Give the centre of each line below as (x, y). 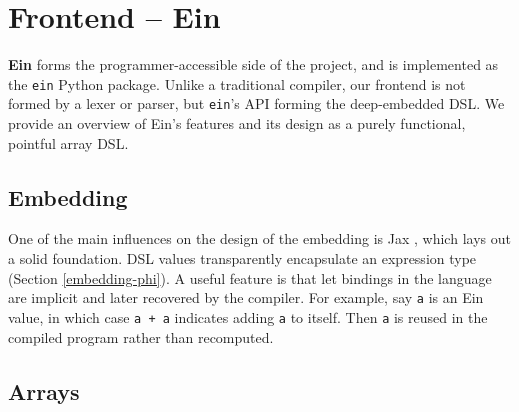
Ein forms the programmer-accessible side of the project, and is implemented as (253, 64)
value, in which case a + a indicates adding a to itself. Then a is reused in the (248, 316)
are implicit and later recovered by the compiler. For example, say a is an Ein (246, 297)
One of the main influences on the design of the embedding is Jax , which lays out (259, 238)
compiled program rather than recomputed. (141, 336)
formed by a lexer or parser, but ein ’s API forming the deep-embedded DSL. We (256, 103)
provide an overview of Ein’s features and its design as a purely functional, (237, 123)
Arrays (44, 390)
